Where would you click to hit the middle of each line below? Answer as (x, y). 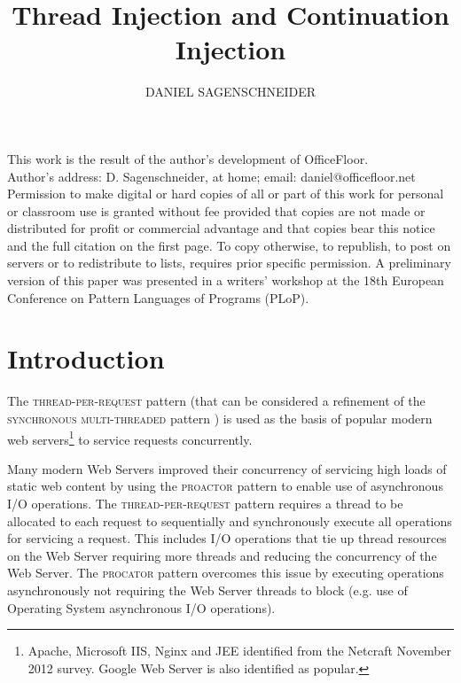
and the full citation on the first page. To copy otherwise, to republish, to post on (229, 245)
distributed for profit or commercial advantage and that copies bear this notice (221, 228)
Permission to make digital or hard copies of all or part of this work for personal (226, 194)
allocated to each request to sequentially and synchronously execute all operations (230, 520)
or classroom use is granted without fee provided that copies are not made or (216, 210)
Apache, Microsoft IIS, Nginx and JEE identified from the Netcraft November (240, 651)
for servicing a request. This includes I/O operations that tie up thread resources (227, 538)
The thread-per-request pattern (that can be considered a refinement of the (216, 401)
